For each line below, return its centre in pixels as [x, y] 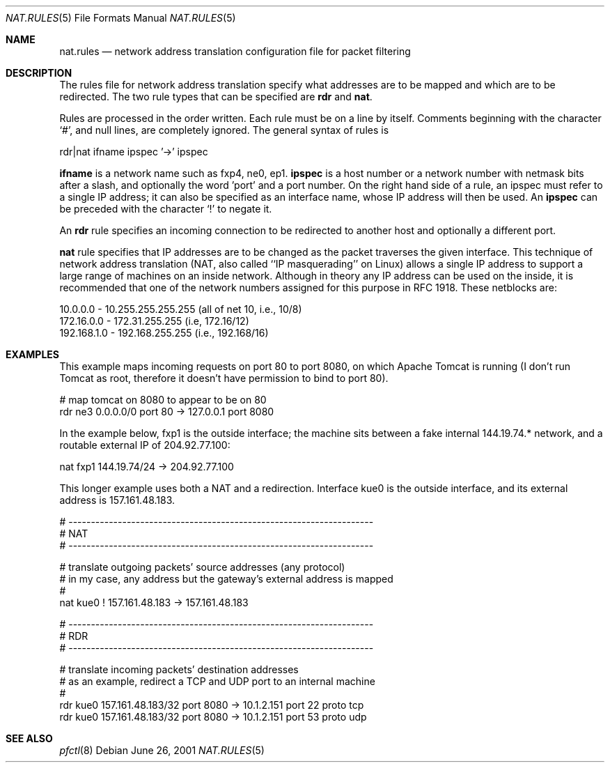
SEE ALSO [29, 738]
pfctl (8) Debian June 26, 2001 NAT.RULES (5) [162, 750]
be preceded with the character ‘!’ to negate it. [166, 209]
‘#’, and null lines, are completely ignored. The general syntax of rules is [224, 130]
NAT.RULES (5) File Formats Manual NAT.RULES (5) [121, 18]
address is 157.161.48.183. [117, 500]
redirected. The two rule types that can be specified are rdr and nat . [216, 97]
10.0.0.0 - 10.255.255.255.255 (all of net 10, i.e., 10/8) [181, 309]
